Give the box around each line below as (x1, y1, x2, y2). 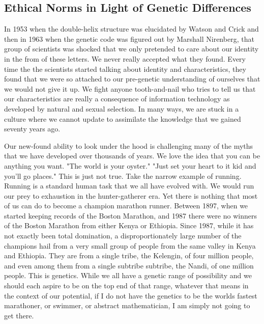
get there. (4, 310, 34, 320)
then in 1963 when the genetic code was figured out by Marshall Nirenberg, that (4, 33, 254, 44)
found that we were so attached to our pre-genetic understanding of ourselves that (4, 73, 260, 84)
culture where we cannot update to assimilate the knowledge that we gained (4, 113, 241, 124)
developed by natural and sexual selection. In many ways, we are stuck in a (4, 103, 239, 114)
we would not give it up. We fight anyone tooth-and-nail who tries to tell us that (4, 83, 256, 94)
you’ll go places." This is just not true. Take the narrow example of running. (4, 170, 242, 181)
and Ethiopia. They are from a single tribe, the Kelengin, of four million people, (4, 250, 254, 261)
